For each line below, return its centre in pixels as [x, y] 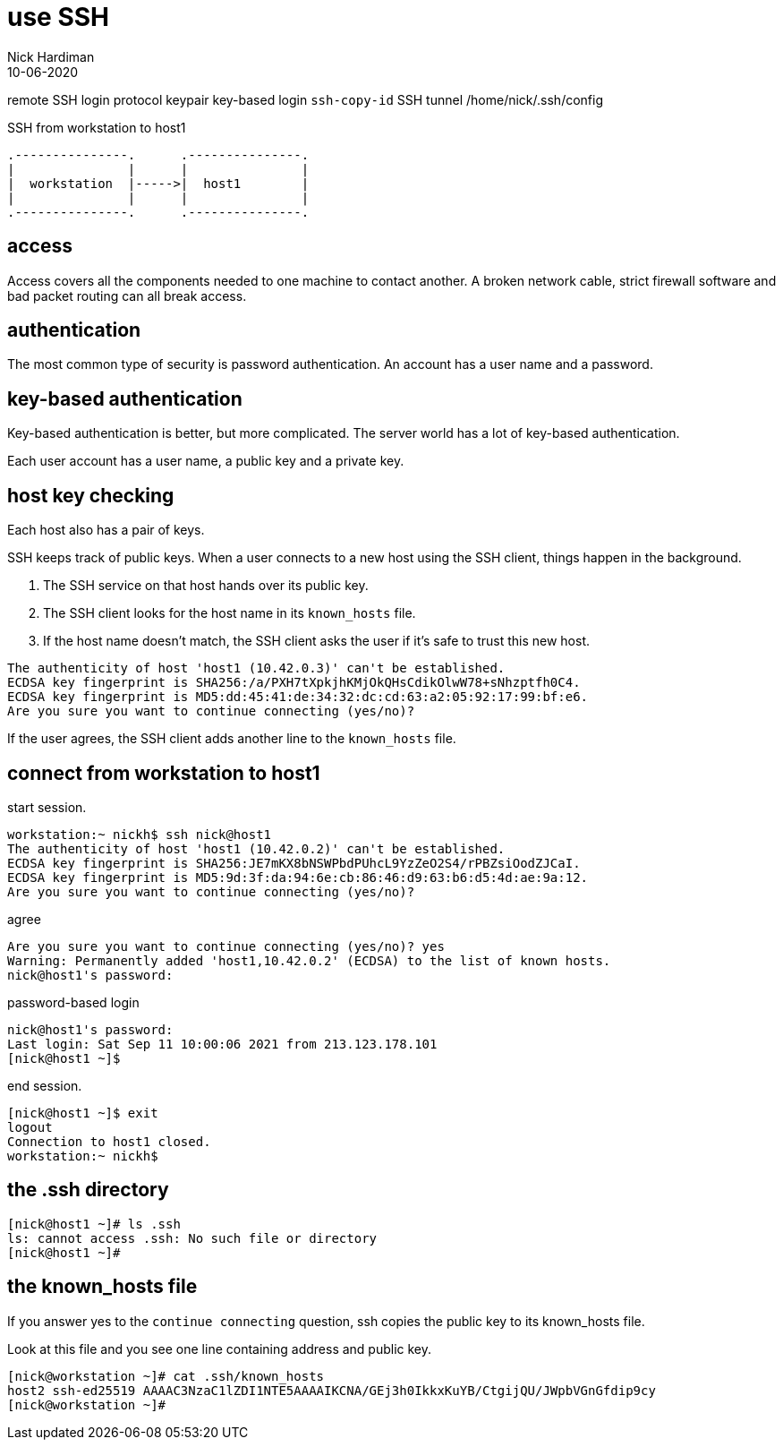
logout [30, 1127]
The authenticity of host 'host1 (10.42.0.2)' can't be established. [256, 848]
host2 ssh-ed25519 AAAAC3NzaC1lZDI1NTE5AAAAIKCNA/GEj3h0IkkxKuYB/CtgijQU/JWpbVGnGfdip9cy [332, 1390]
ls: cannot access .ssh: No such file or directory [192, 1238]
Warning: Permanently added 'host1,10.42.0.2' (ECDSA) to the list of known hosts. [309, 960]
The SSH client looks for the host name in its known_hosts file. [230, 613]
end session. [45, 1085]
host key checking [91, 495]
